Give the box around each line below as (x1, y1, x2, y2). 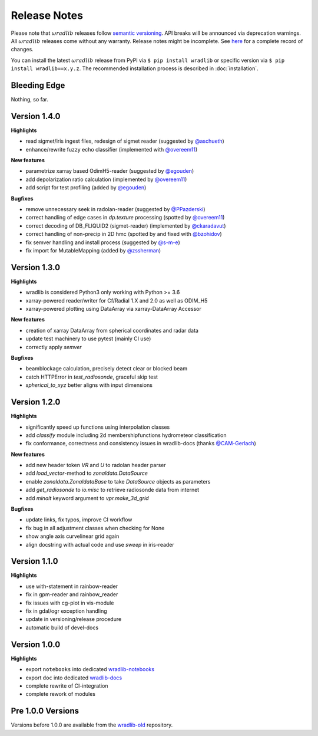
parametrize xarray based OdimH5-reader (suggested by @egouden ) (25, 167, 194, 175)
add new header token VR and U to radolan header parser (25, 462, 166, 469)
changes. (11, 46, 34, 53)
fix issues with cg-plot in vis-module (25, 599, 114, 606)
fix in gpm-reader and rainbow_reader (25, 591, 118, 598)
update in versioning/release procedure (25, 616, 122, 623)
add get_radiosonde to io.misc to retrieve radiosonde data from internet (25, 487, 200, 494)
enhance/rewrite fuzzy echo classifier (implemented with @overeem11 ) (25, 146, 197, 153)
